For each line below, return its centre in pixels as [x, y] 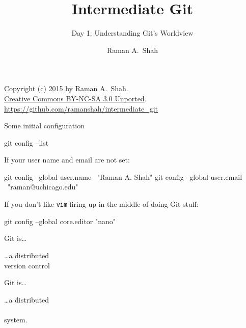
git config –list [26, 142]
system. [16, 319]
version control [27, 265]
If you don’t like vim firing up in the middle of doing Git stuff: [101, 204]
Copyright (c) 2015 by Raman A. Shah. [66, 88]
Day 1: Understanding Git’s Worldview [132, 33]
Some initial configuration [44, 126]
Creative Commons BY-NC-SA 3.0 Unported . [75, 98]
